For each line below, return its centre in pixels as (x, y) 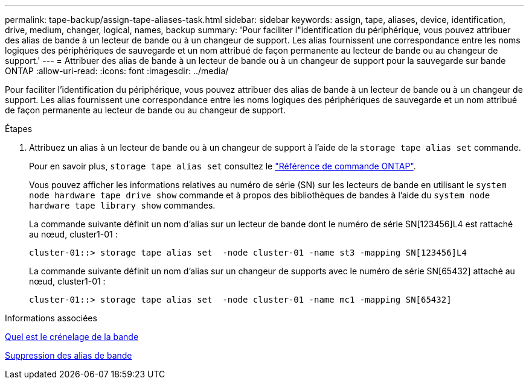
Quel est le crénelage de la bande (72, 337)
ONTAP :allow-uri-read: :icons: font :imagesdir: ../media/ (117, 71)
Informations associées (51, 318)
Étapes (19, 129)
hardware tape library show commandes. (122, 205)
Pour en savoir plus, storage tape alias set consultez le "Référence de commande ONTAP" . (223, 166)
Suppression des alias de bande (69, 355)
